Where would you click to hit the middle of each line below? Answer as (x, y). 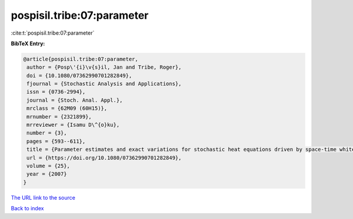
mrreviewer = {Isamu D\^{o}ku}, (73, 125)
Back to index (27, 208)
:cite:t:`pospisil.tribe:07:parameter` (53, 33)
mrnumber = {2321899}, (59, 117)
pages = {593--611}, (56, 141)
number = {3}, (47, 133)
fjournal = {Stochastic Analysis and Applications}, (104, 84)
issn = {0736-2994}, (56, 92)
